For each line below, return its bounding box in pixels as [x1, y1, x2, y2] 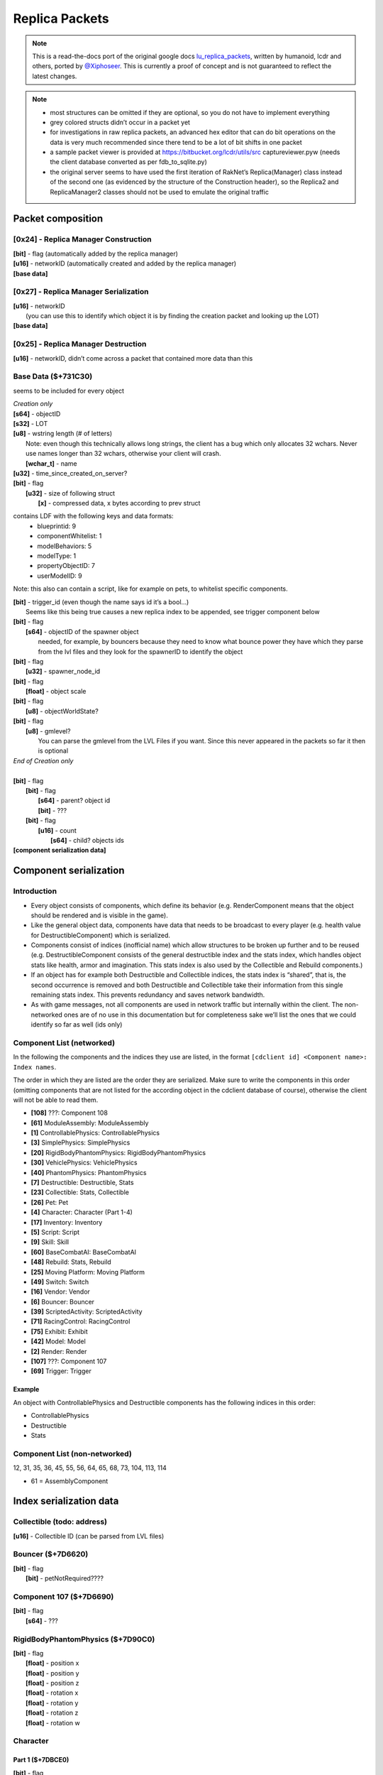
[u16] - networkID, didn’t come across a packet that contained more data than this [13, 354, 253, 362]
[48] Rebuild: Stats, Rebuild [30, 1257, 111, 1267]
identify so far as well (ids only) [30, 1020, 123, 1029]
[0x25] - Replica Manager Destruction [13, 339, 147, 349]
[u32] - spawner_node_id [26, 667, 101, 676]
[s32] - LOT [13, 419, 48, 427]
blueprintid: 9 [37, 522, 77, 530]
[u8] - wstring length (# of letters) [13, 430, 113, 438]
